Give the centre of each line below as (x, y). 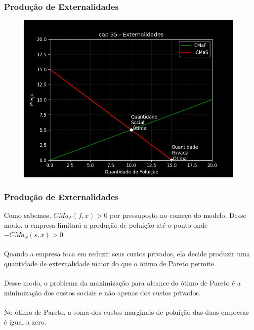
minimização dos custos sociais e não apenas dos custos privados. (102, 292)
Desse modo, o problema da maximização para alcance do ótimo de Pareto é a (122, 283)
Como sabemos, (28, 215)
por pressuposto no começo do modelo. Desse (178, 215)
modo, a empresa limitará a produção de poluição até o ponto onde (106, 225)
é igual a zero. (25, 321)
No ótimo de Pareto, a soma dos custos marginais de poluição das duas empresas (127, 311)
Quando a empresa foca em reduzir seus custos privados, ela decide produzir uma (127, 254)
